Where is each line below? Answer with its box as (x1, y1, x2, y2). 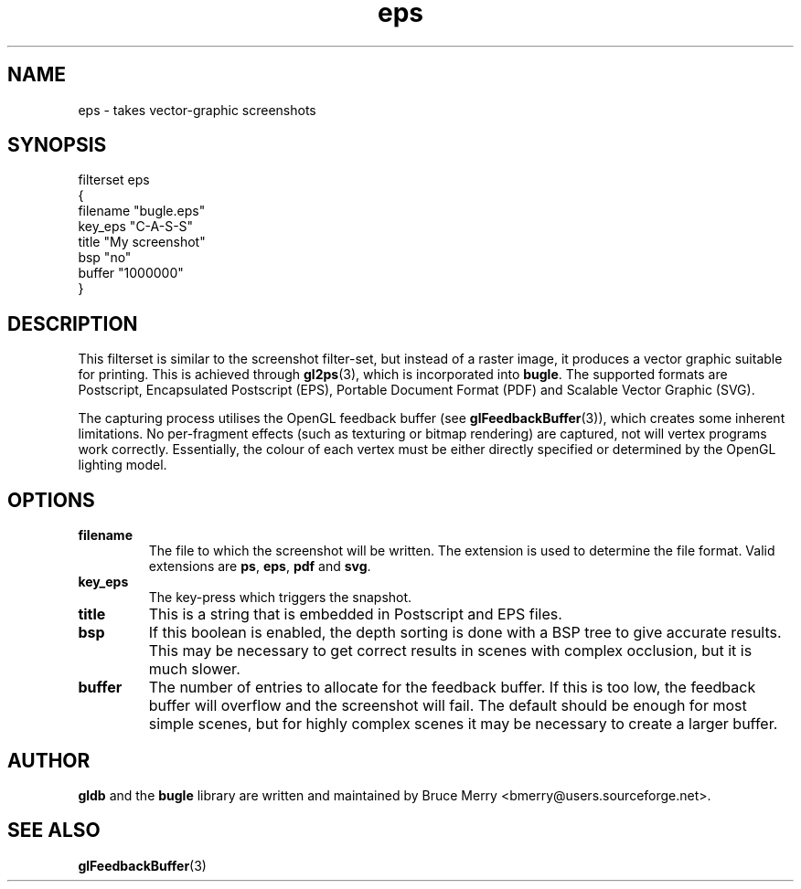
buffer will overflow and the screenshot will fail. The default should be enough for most (148, 696, 747, 715)
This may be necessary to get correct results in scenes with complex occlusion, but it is (148, 641, 753, 661)
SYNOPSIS (7, 133, 107, 157)
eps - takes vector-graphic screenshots (78, 101, 316, 118)
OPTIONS (7, 488, 95, 512)
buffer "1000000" (78, 265, 184, 281)
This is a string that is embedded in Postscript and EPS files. (148, 605, 562, 624)
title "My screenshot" (78, 234, 206, 250)
